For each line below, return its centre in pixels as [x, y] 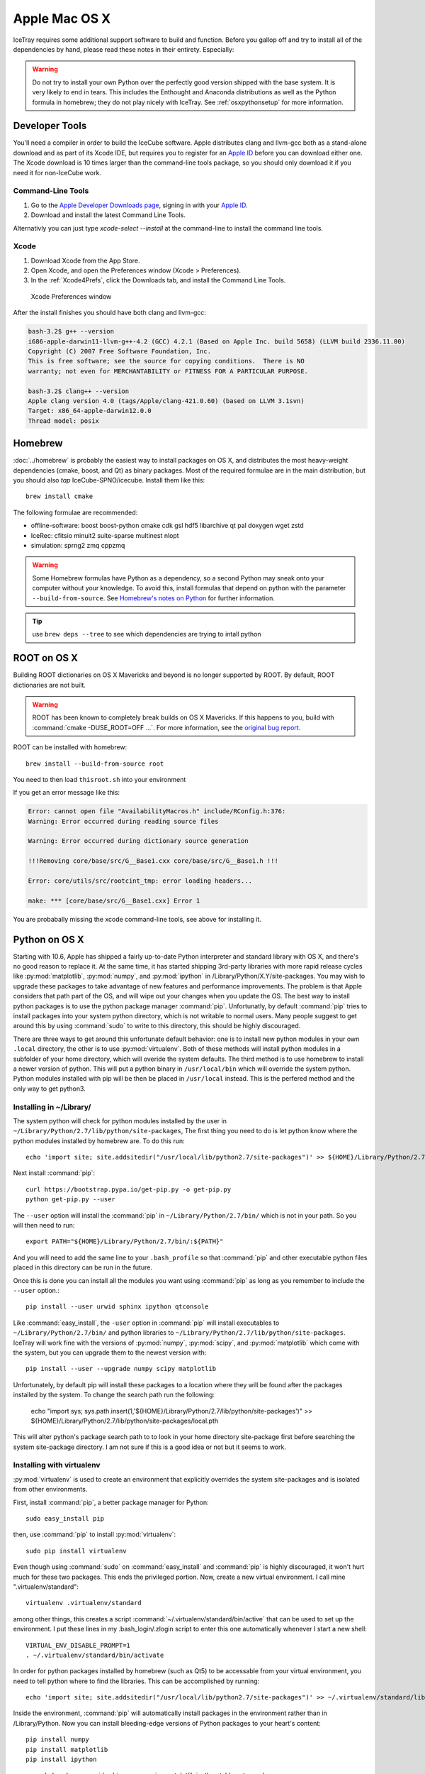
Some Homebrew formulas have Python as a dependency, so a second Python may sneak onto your [178, 578]
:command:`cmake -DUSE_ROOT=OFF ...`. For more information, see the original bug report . [166, 727]
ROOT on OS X [45, 658]
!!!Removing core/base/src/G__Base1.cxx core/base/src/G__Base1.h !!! [153, 861]
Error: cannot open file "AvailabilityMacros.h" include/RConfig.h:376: [157, 811]
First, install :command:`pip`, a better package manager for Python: [111, 1502]
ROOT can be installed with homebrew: [70, 747]
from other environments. [50, 1489]
